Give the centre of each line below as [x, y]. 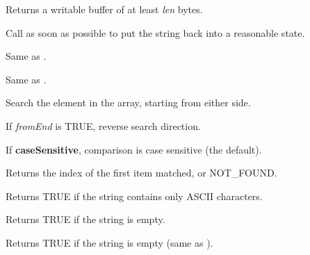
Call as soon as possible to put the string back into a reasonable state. [155, 32]
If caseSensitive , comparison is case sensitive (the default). [134, 149]
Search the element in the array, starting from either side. [128, 102]
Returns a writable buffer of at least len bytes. [104, 9]
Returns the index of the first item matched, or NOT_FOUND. [141, 173]
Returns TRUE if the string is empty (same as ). [109, 242]
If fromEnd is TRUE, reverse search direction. [103, 125]
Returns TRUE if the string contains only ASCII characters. [134, 196]
